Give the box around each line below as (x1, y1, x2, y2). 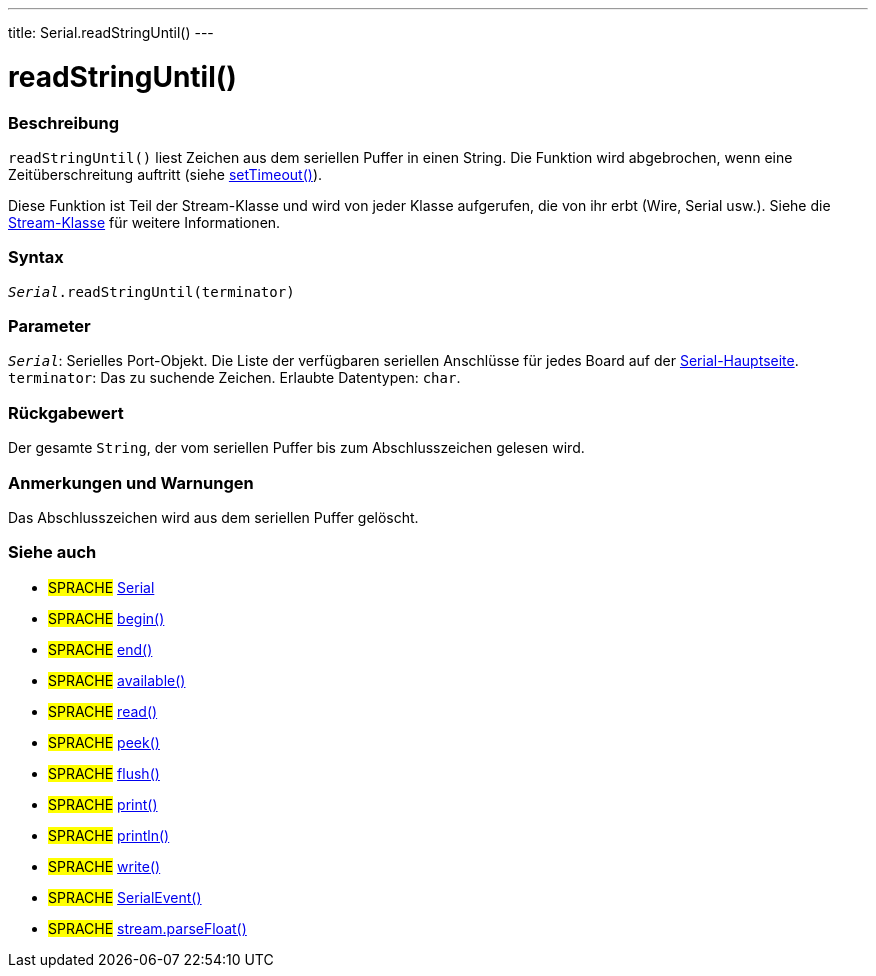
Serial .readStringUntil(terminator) (8, 283, 295, 300)
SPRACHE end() (48, 640, 153, 658)
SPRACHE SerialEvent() (48, 888, 202, 906)
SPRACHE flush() (48, 764, 160, 782)
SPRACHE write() (48, 857, 161, 875)
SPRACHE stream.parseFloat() (48, 919, 247, 937)
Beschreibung (8, 112, 120, 133)
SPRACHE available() (48, 671, 186, 689)
